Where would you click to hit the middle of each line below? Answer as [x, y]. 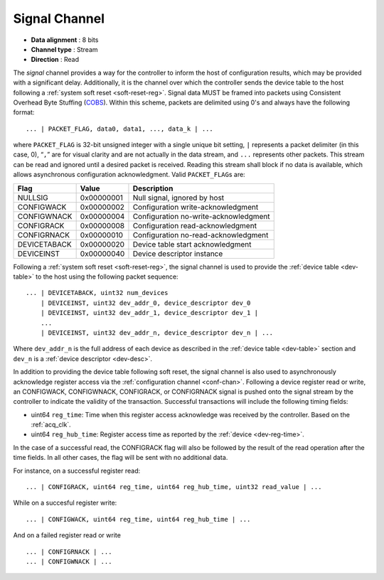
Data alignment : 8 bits [65, 40]
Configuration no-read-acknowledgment [201, 235]
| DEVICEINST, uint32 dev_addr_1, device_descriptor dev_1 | [149, 313]
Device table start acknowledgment [192, 244]
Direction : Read [55, 60]
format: [24, 112]
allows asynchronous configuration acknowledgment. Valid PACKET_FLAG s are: [129, 175]
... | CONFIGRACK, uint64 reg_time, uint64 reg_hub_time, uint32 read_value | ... [174, 487]
